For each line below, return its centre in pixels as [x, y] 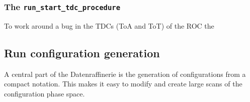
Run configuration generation [82, 53]
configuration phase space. [45, 93]
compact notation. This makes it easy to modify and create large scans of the [123, 84]
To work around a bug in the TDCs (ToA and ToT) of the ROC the [109, 25]
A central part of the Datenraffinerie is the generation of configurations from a [125, 74]
